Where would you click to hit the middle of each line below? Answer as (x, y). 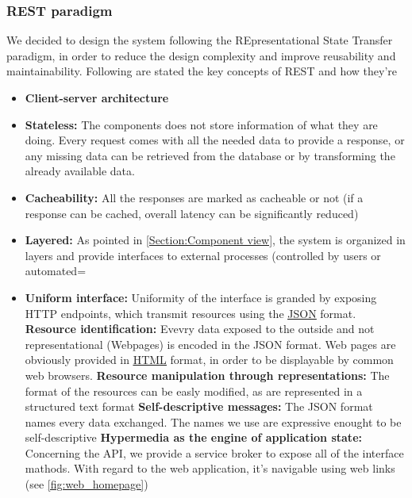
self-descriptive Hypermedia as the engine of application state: (193, 437)
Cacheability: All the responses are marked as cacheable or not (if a (194, 197)
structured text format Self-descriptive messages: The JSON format (199, 406)
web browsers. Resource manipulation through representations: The (207, 375)
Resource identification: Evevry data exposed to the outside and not (200, 329)
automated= (56, 271)
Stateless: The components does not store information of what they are (201, 124)
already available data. (80, 171)
